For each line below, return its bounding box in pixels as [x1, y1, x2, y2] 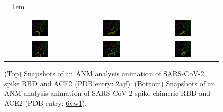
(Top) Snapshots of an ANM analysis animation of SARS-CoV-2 [4, 68, 204, 78]
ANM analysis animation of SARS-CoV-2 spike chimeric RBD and [4, 88, 211, 98]
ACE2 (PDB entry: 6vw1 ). [4, 97, 87, 108]
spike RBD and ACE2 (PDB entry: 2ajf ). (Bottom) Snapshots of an [4, 78, 215, 88]
